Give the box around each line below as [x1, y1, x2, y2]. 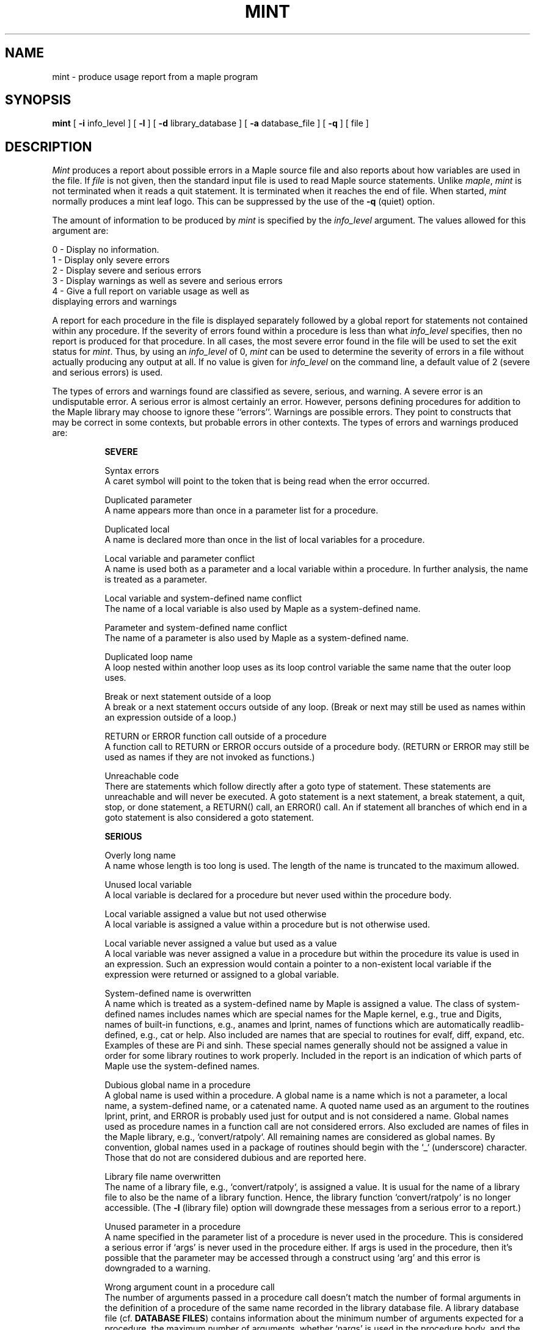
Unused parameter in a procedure [104, 1221, 241, 1232]
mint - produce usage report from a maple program [52, 71, 258, 82]
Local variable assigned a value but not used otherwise [104, 909, 327, 920]
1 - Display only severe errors [52, 255, 170, 266]
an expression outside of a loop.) [104, 712, 237, 723]
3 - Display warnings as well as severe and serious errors [52, 275, 283, 286]
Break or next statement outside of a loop [104, 691, 271, 702]
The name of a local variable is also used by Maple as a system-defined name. [104, 603, 421, 614]
